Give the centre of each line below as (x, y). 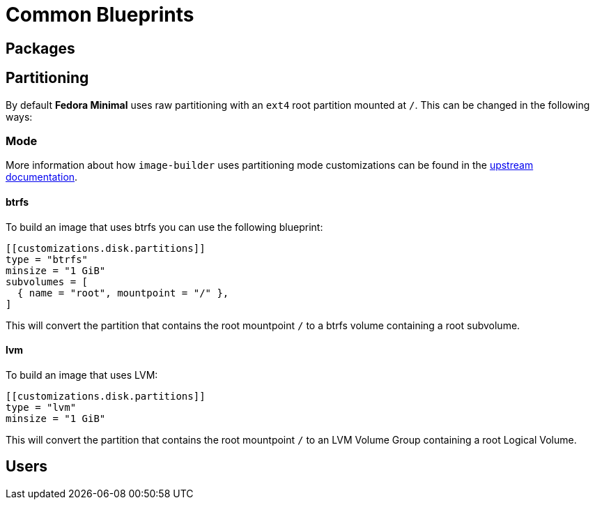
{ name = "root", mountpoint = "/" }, (123, 293)
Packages (40, 48)
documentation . (42, 177)
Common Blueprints (100, 15)
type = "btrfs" (47, 259)
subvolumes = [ (47, 281)
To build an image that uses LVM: (82, 375)
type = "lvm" (41, 407)
